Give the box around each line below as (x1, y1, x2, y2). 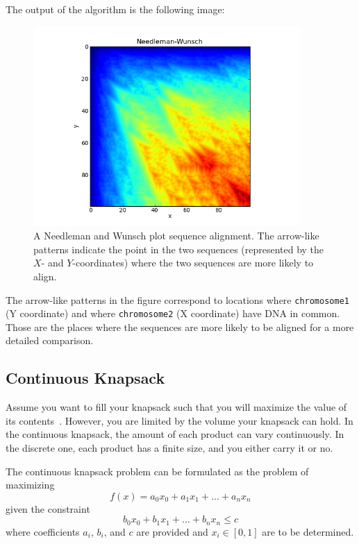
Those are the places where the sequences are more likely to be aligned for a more (6, 319, 354, 334)
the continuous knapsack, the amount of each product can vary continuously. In (6, 427, 344, 441)
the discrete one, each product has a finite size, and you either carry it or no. (6, 441, 333, 455)
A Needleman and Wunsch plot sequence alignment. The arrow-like (33, 228, 319, 243)
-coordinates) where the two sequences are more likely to (72, 255, 314, 270)
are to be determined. (262, 524, 354, 538)
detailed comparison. (6, 333, 94, 348)
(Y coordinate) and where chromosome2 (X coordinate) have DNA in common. (6, 306, 340, 321)
